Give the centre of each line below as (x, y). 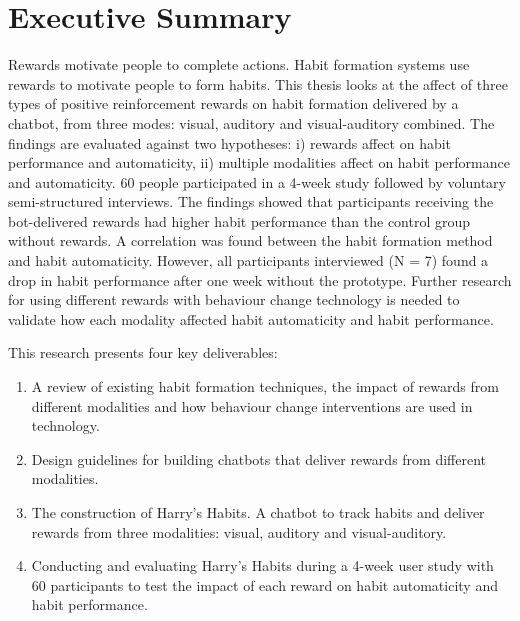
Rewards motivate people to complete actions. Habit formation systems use (239, 64)
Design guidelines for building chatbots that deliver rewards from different (259, 458)
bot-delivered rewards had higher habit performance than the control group (239, 220)
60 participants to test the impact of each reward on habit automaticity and (264, 584)
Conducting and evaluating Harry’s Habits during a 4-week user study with (262, 565)
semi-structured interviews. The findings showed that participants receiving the (251, 201)
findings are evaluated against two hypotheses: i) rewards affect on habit (230, 142)
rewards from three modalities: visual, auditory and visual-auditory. (239, 531)
